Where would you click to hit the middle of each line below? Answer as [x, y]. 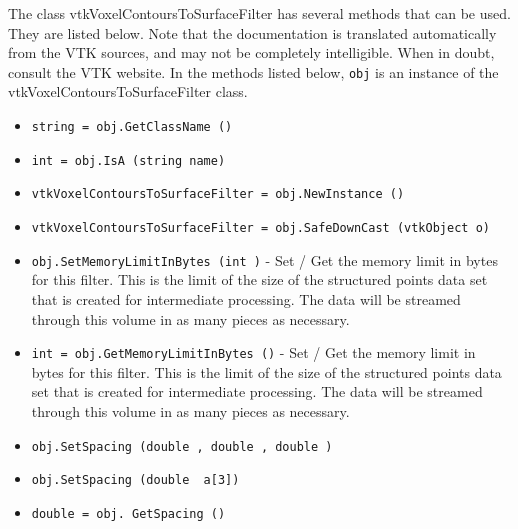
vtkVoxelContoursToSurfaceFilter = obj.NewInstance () [218, 194]
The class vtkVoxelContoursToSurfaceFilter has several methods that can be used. [259, 13]
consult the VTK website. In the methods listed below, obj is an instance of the [253, 71]
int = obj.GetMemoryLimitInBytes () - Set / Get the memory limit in [253, 352]
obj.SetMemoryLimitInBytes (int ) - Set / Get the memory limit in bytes [264, 259]
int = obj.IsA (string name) [128, 160]
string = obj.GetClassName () [132, 127]
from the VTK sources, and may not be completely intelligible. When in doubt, [251, 52]
